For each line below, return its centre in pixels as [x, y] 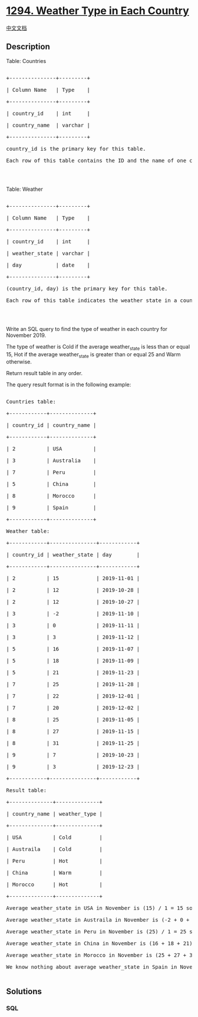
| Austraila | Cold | [55, 849]
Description [28, 47]
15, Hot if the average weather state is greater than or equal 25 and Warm [93, 355]
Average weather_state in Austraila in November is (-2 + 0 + [98, 920]
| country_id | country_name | [51, 425]
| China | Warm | [55, 873]
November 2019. [26, 335]
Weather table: [28, 531]
